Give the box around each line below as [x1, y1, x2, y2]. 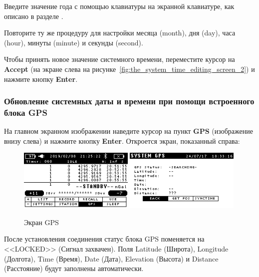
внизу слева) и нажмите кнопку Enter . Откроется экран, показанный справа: [4, 135, 240, 146]
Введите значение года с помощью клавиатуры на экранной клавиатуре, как [4, 1, 235, 11]
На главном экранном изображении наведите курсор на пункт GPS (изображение [4, 126, 253, 136]
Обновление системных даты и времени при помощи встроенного [4, 95, 255, 107]
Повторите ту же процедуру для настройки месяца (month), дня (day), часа [4, 27, 236, 38]
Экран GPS [24, 217, 59, 227]
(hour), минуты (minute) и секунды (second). [4, 37, 143, 47]
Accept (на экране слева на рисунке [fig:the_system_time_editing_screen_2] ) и [4, 63, 255, 74]
